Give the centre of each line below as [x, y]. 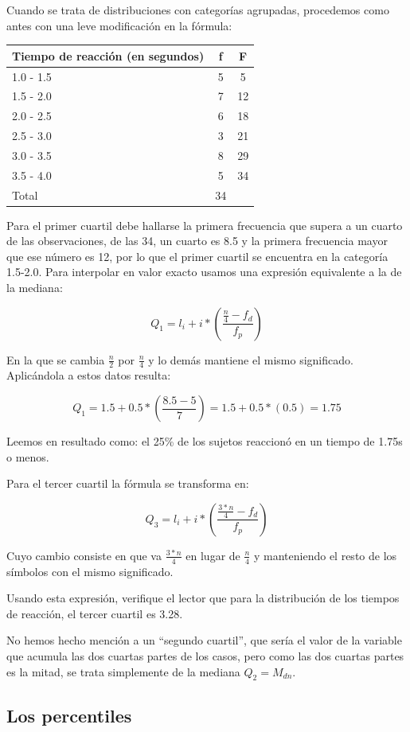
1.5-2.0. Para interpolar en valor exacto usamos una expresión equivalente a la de [204, 272]
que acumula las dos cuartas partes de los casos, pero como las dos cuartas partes [205, 656]
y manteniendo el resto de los [326, 555]
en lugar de [213, 555]
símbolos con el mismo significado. [90, 571]
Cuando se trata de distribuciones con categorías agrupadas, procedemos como [198, 10]
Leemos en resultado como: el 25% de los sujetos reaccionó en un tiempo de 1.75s [205, 441]
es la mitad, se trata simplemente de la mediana [123, 671]
